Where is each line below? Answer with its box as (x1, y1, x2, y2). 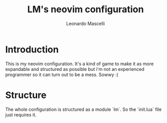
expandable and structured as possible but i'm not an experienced (5, 66, 145, 72)
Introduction (5, 43, 59, 55)
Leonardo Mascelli (66, 20, 105, 27)
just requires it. (5, 111, 37, 118)
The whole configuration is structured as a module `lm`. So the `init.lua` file (5, 106, 162, 112)
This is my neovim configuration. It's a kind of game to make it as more (5, 60, 154, 67)
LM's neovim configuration (27, 4, 144, 15)
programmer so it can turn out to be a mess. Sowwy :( (5, 71, 119, 78)
